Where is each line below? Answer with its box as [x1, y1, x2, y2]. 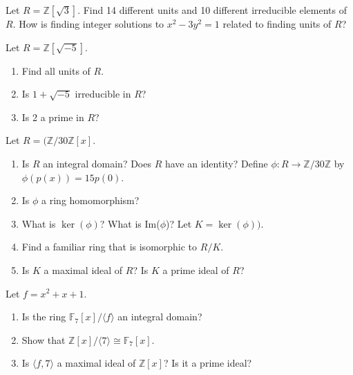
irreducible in [75, 86, 131, 101]
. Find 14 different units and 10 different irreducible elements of [77, 3, 347, 17]
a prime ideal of [162, 262, 229, 277]
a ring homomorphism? [41, 193, 140, 208]
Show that [21, 332, 66, 347]
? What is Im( [99, 216, 160, 230]
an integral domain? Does [43, 156, 151, 170]
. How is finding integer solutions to [12, 17, 164, 30]
